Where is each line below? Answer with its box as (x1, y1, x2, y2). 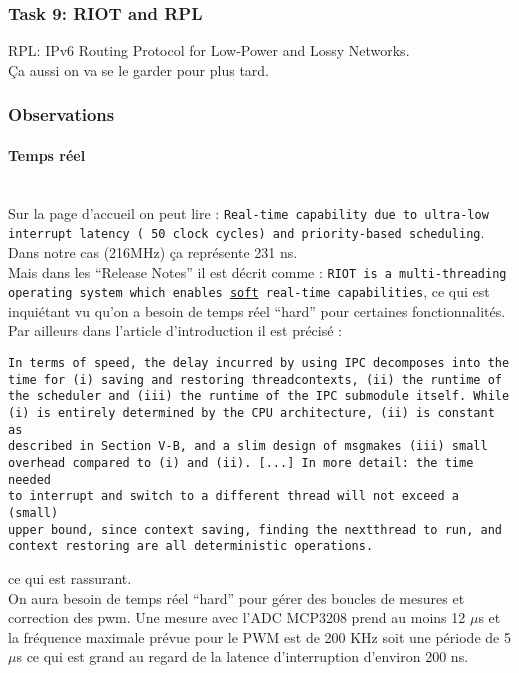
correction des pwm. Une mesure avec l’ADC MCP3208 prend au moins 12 (8, 607, 466, 628)
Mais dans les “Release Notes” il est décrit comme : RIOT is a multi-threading (8, 261, 507, 282)
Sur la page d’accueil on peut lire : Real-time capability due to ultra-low (8, 202, 489, 223)
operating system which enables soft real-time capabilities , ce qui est (8, 281, 490, 302)
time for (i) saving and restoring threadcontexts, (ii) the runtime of (8, 372, 502, 387)
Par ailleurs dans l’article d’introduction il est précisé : (8, 320, 343, 341)
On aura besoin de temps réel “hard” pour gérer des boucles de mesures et (8, 587, 465, 608)
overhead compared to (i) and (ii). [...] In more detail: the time (8, 455, 474, 470)
